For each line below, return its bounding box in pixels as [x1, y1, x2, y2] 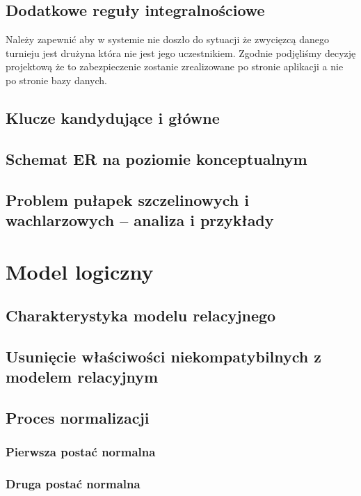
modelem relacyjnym [6, 366, 159, 387]
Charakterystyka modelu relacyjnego [6, 305, 276, 326]
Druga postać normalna [6, 475, 141, 493]
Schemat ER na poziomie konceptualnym [6, 147, 307, 169]
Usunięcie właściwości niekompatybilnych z [6, 345, 322, 367]
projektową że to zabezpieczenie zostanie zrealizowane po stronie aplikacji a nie [6, 59, 344, 74]
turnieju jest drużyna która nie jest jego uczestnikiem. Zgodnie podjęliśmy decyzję [6, 45, 356, 60]
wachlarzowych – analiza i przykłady [6, 209, 274, 230]
